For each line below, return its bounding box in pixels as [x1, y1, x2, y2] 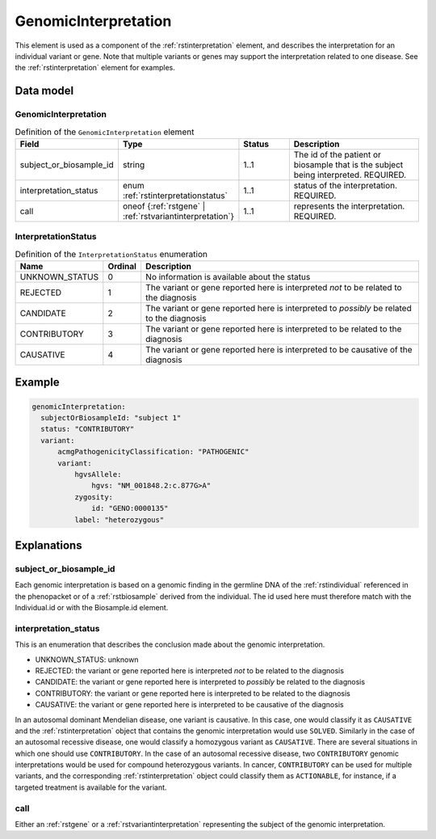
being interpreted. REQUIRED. [293, 169, 407, 180]
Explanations [15, 538, 82, 552]
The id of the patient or [293, 149, 381, 160]
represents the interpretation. [293, 200, 405, 212]
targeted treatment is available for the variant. [15, 782, 167, 792]
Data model [15, 84, 74, 98]
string [122, 158, 145, 170]
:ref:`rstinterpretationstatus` [122, 190, 228, 201]
